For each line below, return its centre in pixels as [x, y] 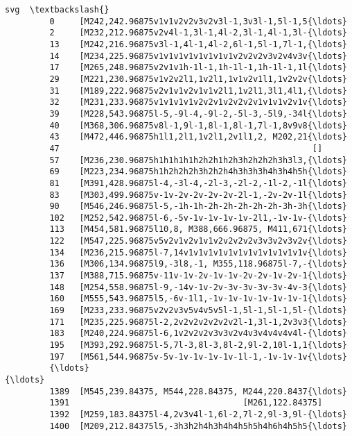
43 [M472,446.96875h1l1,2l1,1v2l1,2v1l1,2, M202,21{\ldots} [198, 137]
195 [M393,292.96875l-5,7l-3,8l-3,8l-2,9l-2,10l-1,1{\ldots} [198, 345]
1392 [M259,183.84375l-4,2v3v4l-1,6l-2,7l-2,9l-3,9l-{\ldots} [198, 414]
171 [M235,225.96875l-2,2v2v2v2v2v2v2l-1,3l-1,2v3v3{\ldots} [198, 322]
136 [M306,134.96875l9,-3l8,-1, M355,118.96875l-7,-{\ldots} [198, 264]
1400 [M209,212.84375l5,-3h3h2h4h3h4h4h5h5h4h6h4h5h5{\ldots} [198, 426]
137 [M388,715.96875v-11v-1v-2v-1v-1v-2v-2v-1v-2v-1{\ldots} [198, 276]
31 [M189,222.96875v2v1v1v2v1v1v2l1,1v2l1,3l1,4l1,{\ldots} [198, 91]
